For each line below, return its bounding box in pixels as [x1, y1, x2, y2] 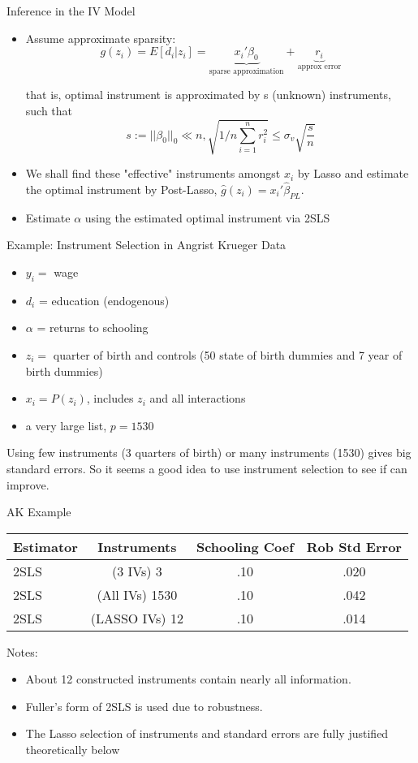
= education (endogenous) [38, 291, 170, 308]
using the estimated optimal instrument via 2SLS [84, 209, 330, 226]
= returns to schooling [37, 319, 149, 336]
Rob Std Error [306, 537, 402, 556]
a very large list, [25, 416, 107, 433]
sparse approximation [209, 67, 284, 75]
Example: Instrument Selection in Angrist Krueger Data [6, 236, 287, 253]
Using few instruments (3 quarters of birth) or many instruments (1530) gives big [6, 444, 412, 461]
